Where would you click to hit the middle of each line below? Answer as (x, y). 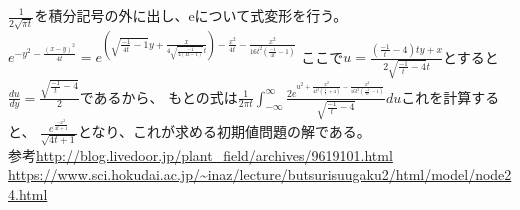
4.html (28, 193)
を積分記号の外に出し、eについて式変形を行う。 (191, 15)
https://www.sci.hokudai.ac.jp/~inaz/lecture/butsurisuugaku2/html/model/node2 (260, 174)
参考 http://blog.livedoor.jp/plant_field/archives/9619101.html (200, 154)
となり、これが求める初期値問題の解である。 (224, 131)
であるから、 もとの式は (158, 96)
